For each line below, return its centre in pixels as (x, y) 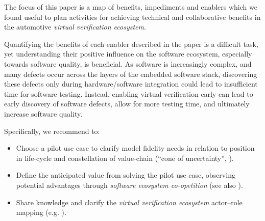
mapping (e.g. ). (41, 212)
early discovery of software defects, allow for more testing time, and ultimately (127, 104)
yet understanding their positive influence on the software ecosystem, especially (128, 54)
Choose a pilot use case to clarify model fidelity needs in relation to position (135, 148)
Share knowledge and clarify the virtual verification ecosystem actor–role (129, 202)
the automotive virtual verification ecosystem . (75, 27)
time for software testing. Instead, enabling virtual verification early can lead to (129, 93)
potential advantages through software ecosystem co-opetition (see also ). (129, 185)
